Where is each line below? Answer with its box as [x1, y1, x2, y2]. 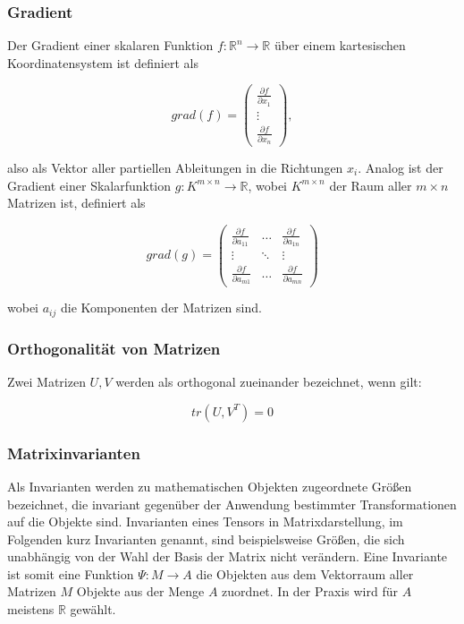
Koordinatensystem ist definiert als [7, 53, 198, 72]
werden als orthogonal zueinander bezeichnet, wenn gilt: [115, 372, 422, 391]
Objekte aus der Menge [76, 582, 205, 601]
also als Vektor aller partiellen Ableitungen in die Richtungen [7, 158, 343, 177]
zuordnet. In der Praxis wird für [222, 582, 398, 601]
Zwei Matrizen [7, 372, 86, 391]
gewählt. [70, 600, 116, 619]
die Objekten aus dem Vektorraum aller [196, 564, 414, 583]
